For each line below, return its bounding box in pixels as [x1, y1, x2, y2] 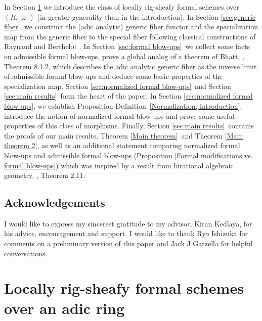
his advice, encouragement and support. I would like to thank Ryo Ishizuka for [4, 228, 248, 239]
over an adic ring [4, 297, 125, 318]
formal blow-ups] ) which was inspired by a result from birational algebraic [4, 160, 234, 170]
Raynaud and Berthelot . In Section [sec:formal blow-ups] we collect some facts [4, 41, 250, 52]
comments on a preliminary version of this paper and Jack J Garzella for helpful [4, 238, 253, 249]
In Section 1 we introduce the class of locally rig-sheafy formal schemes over [4, 2, 239, 12]
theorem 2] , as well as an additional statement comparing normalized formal [4, 140, 240, 151]
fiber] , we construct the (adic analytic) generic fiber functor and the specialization [4, 21, 258, 32]
